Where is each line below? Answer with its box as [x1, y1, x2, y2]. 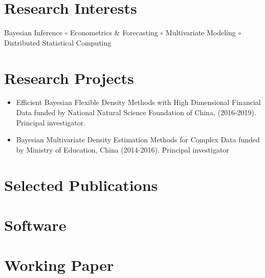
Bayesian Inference [4, 27, 62, 38]
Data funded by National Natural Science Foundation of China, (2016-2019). [16, 107, 256, 118]
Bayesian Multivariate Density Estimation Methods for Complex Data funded [16, 134, 260, 145]
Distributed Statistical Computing [4, 37, 112, 48]
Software [4, 214, 67, 235]
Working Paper [4, 254, 114, 275]
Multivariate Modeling [165, 27, 236, 38]
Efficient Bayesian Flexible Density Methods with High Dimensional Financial [16, 97, 261, 108]
